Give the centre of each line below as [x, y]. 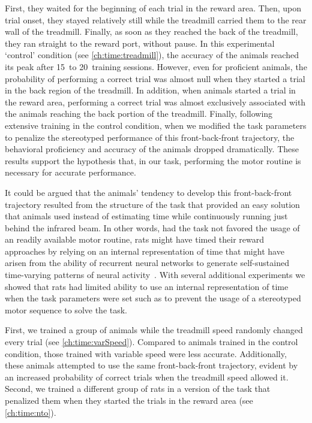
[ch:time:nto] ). [31, 412]
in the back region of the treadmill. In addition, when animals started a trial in [150, 90]
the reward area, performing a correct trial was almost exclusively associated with [155, 102]
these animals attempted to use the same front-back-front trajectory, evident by [151, 365]
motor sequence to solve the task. [66, 309]
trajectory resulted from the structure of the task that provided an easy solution [152, 204]
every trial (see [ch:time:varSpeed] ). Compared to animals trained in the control [151, 342]
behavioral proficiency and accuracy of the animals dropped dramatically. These [152, 149]
